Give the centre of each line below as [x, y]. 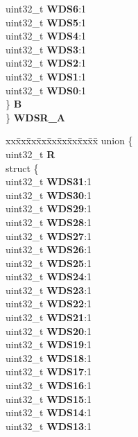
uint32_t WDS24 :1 [49, 276]
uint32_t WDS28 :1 [49, 222]
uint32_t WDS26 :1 [49, 249]
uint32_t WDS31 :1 [49, 181]
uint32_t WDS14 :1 [49, 412]
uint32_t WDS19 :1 [49, 344]
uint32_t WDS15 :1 [49, 399]
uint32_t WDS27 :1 [49, 235]
